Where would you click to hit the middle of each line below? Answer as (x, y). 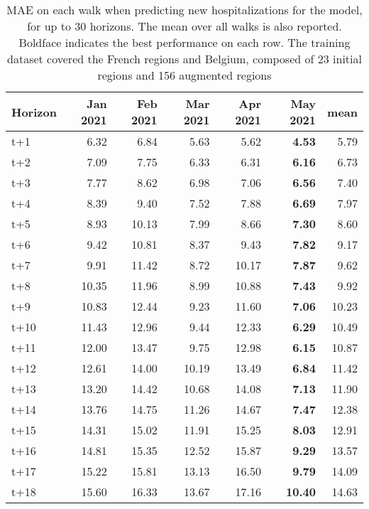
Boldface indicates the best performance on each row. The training (184, 42)
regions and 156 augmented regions (184, 75)
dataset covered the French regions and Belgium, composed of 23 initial (184, 59)
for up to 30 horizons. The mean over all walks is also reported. (184, 26)
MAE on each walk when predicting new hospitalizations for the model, (184, 10)
